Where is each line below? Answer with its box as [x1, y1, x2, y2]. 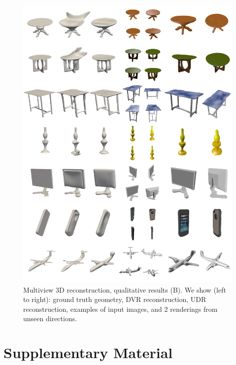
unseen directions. [23, 313, 77, 324]
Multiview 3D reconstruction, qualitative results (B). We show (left [23, 284, 226, 295]
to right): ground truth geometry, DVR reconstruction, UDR [23, 294, 206, 304]
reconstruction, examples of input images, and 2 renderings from [23, 303, 218, 314]
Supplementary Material [3, 342, 173, 363]
